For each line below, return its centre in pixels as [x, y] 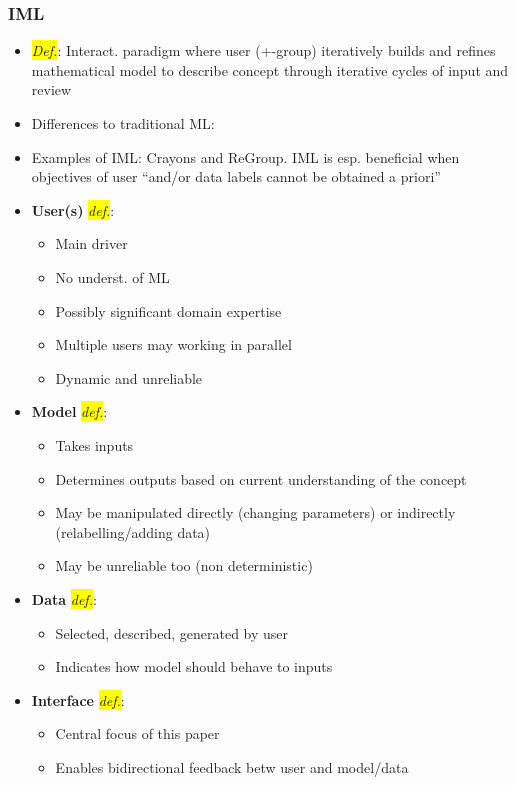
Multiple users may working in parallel [173, 344]
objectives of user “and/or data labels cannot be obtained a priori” [236, 176]
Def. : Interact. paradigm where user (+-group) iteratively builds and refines [263, 50]
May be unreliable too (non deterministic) [184, 565]
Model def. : [69, 411]
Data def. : [64, 598]
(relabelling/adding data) [133, 531]
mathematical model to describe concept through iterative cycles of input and [270, 69]
